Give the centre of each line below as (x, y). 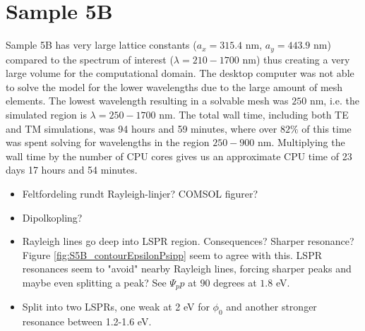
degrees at (235, 282)
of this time (327, 128)
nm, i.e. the (334, 101)
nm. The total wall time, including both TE (254, 114)
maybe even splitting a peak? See (94, 282)
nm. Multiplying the (301, 142)
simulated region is (46, 114)
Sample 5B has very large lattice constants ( (101, 45)
